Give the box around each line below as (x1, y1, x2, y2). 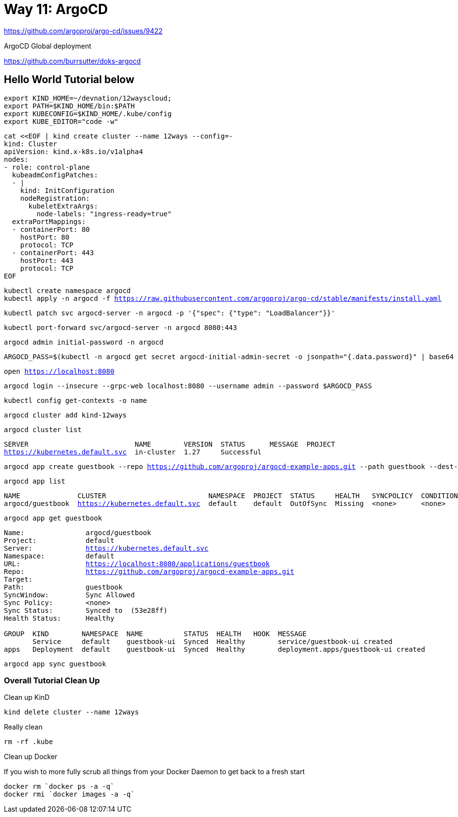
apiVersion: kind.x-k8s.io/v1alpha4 (4, 147, 143, 156)
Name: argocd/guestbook (4, 528, 151, 537)
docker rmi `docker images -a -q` (4, 790, 135, 799)
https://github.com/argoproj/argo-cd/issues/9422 (4, 26, 163, 35)
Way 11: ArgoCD (4, 1, 108, 17)
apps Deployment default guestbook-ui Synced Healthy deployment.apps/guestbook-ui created (4, 645, 425, 653)
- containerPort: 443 (12, 248, 94, 257)
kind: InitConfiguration (20, 186, 114, 194)
